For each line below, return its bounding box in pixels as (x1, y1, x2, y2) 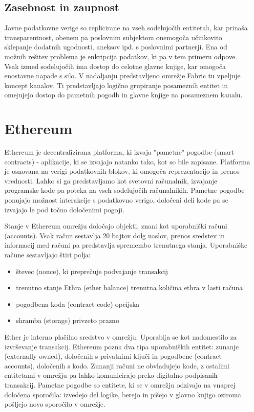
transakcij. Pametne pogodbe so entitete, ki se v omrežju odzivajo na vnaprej (4, 379, 236, 389)
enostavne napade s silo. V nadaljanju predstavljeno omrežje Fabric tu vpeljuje (4, 70, 241, 81)
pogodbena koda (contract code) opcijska (16, 298, 140, 309)
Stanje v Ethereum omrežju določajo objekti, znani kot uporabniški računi (4, 221, 227, 231)
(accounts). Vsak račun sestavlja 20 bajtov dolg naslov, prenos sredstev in (4, 230, 225, 240)
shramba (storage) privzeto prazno (16, 315, 119, 325)
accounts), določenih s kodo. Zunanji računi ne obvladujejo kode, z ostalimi (4, 360, 230, 370)
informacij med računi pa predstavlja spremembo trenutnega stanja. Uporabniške (4, 240, 248, 250)
